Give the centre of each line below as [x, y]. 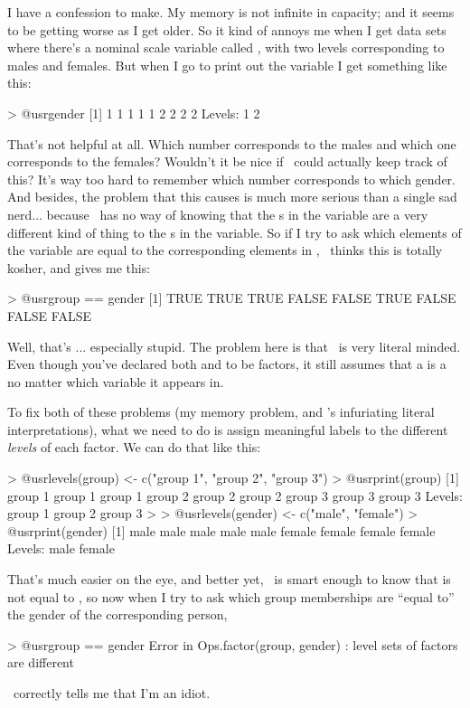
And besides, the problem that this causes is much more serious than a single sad [232, 197]
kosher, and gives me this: [79, 267]
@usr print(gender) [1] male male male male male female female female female [221, 530]
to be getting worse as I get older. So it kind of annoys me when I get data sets [227, 29]
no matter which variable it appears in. [116, 381]
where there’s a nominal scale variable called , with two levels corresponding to [226, 47]
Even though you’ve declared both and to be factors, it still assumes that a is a [227, 364]
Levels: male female [61, 548]
